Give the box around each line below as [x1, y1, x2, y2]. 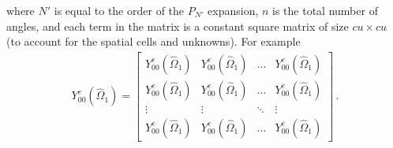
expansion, [208, 2, 259, 18]
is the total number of [272, 2, 378, 18]
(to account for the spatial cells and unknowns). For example [6, 33, 301, 50]
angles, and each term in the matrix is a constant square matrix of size [6, 17, 349, 34]
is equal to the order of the [54, 2, 185, 18]
